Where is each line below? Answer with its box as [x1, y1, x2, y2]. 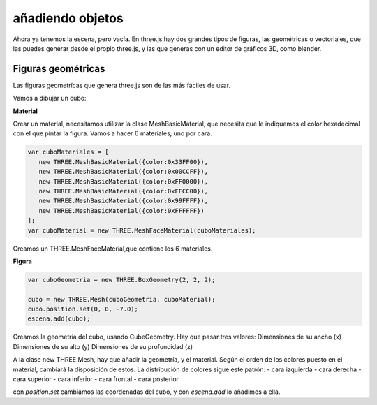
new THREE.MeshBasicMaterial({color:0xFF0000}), [38, 177, 209, 185]
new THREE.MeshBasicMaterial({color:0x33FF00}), [38, 158, 209, 165]
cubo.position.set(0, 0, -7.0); [27, 305, 139, 314]
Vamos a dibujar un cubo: [13, 94, 87, 103]
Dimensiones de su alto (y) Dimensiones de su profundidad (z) [13, 342, 193, 351]
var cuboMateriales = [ [27, 148, 110, 156]
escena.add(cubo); [27, 315, 91, 323]
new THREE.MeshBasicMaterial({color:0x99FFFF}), [38, 197, 209, 205]
